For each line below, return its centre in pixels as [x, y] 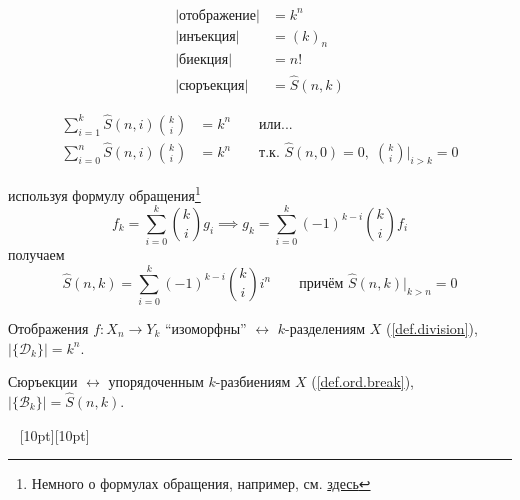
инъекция [207, 36]
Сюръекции [43, 381]
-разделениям [325, 328]
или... [276, 124]
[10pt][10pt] [54, 434]
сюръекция [212, 85]
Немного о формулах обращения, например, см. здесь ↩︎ [201, 483]
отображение [218, 15]
